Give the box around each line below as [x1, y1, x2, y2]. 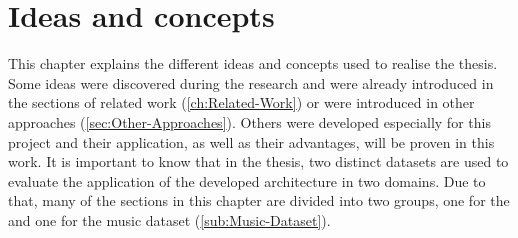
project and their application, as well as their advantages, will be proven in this [8, 131, 495, 152]
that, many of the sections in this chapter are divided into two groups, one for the [8, 190, 510, 211]
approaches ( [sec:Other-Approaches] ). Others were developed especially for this [8, 111, 491, 132]
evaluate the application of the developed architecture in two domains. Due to [8, 170, 486, 191]
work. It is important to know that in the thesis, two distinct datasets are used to [8, 151, 509, 172]
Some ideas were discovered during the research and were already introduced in [8, 72, 494, 93]
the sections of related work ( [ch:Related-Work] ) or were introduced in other [8, 92, 475, 113]
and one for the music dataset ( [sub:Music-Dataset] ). [8, 209, 331, 230]
